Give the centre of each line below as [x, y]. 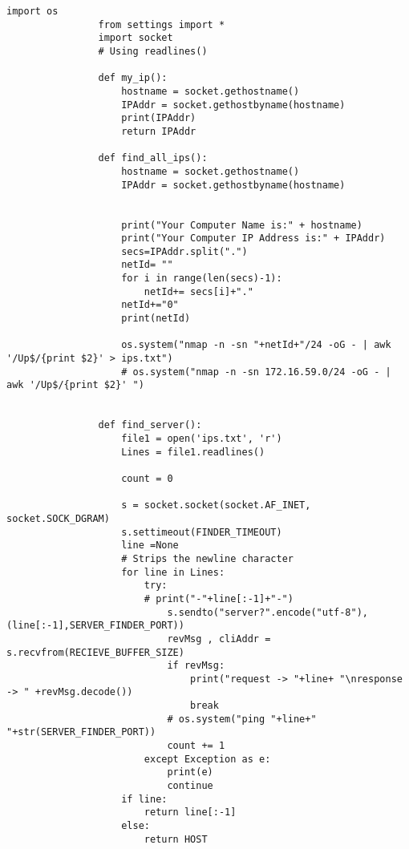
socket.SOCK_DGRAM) [58, 518]
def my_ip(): [133, 78]
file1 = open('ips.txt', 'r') [202, 439]
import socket [136, 38]
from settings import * [162, 24]
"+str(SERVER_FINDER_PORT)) [81, 732]
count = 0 [147, 478]
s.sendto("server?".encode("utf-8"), [268, 612]
